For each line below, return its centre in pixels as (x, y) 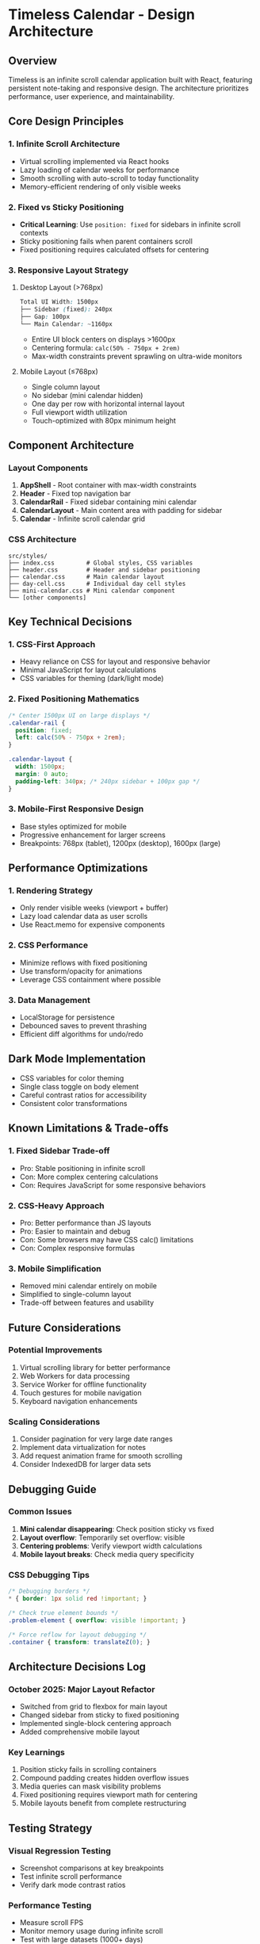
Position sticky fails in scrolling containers (88, 1770)
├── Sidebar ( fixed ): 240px (66, 310)
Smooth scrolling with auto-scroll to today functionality (109, 178)
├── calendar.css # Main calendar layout (86, 576)
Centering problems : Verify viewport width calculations (111, 1546)
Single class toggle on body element (79, 1086)
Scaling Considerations (54, 1422)
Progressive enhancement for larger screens (93, 835)
